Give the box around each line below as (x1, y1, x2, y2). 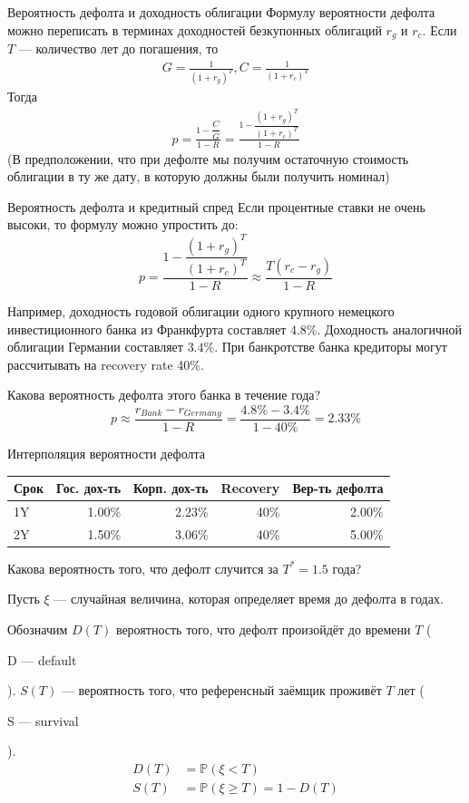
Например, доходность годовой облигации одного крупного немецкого (7, 301, 395, 320)
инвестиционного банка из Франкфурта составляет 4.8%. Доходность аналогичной (7, 319, 462, 338)
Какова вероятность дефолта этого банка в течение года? (7, 385, 321, 404)
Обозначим (7, 620, 68, 639)
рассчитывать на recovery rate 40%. (7, 354, 204, 373)
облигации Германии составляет (7, 337, 183, 356)
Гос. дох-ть (55, 479, 122, 498)
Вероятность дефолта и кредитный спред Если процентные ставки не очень (7, 197, 425, 216)
